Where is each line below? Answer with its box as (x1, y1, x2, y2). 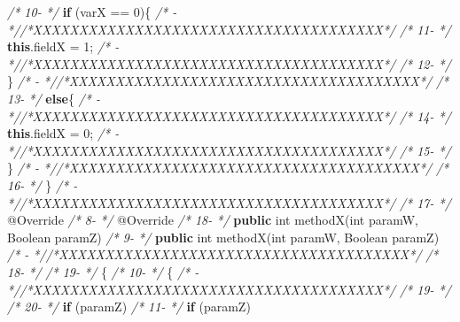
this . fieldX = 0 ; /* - (7, 124, 120, 142)
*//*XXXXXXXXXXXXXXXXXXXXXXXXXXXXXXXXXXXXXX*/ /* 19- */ (7, 280, 451, 298)
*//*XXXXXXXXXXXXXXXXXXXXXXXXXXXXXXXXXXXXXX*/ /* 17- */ (7, 193, 451, 211)
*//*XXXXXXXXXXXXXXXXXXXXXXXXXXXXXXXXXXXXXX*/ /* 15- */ (7, 141, 451, 159)
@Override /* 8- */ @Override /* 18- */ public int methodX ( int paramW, (7, 211, 418, 229)
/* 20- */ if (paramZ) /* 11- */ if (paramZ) (7, 297, 251, 316)
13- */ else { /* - (7, 88, 100, 107)
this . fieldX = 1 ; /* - (7, 37, 120, 56)
